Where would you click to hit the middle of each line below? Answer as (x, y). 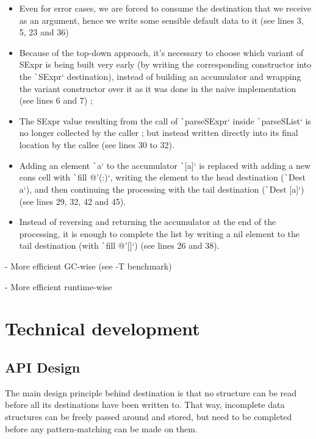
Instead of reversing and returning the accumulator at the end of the (148, 222)
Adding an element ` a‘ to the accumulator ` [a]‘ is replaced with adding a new (165, 165)
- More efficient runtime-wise (59, 286)
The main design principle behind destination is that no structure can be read (151, 392)
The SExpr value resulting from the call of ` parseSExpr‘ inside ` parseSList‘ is (165, 120)
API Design (43, 367)
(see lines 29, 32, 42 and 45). (73, 201)
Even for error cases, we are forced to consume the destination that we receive (165, 8)
